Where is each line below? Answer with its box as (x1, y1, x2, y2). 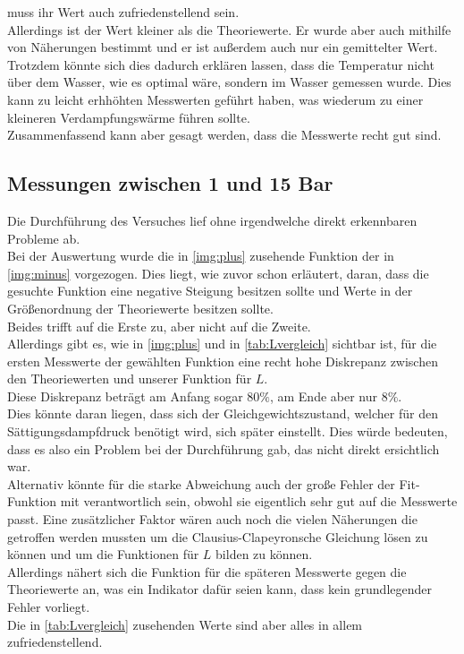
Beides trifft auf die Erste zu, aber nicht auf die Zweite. (7, 316, 311, 335)
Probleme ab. (7, 228, 80, 247)
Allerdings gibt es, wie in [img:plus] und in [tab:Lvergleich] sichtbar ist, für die (7, 334, 437, 353)
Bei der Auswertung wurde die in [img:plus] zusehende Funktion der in (7, 246, 394, 265)
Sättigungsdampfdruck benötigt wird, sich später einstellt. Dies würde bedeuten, (7, 422, 448, 441)
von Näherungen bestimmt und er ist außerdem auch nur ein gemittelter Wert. (7, 38, 438, 56)
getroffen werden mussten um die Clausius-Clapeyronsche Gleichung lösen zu (7, 527, 428, 546)
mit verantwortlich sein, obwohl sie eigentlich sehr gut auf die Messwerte (60, 492, 458, 511)
